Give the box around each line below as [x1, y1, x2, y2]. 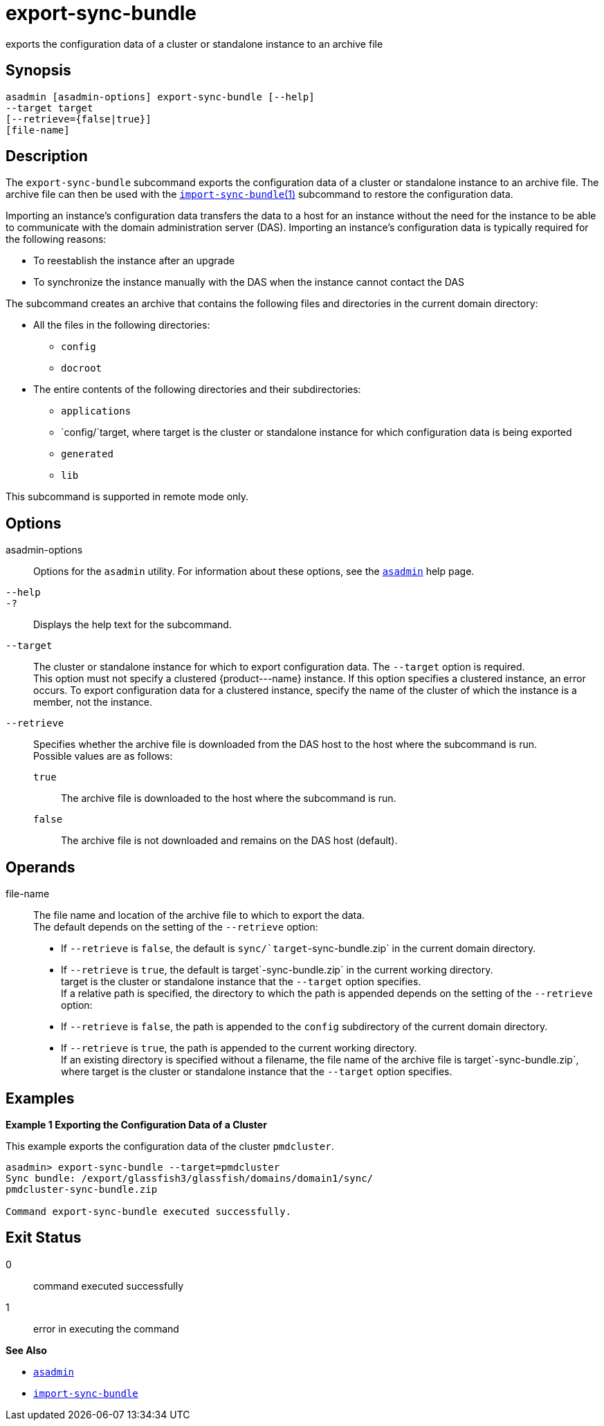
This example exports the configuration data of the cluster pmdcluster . [6, 1140, 334, 1152]
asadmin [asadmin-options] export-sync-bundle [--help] [6, 91, 315, 102]
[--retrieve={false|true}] [6, 113, 152, 125]
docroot [61, 363, 102, 374]
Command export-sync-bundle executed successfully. [6, 1205, 292, 1217]
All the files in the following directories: [33, 319, 210, 331]
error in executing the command [33, 1322, 179, 1335]
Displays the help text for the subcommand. [33, 619, 232, 631]
